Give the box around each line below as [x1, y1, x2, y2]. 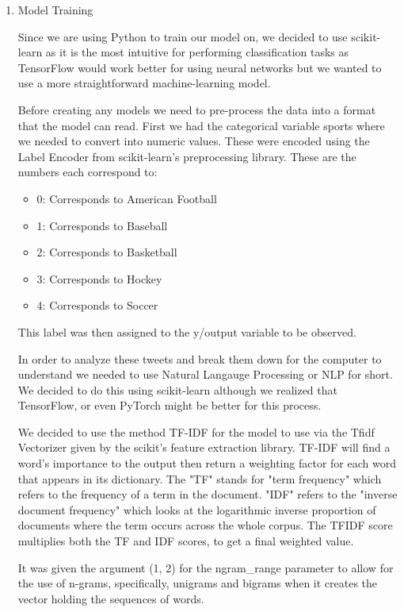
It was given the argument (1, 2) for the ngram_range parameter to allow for [17, 559, 394, 575]
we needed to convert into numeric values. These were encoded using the [17, 133, 370, 149]
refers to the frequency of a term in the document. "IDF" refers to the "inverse [17, 486, 398, 502]
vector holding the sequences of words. [17, 590, 204, 606]
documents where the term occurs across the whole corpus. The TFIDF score [17, 517, 393, 533]
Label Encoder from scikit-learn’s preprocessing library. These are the [17, 148, 356, 164]
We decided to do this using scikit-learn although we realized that [17, 381, 337, 398]
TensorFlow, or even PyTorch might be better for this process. [17, 397, 322, 414]
